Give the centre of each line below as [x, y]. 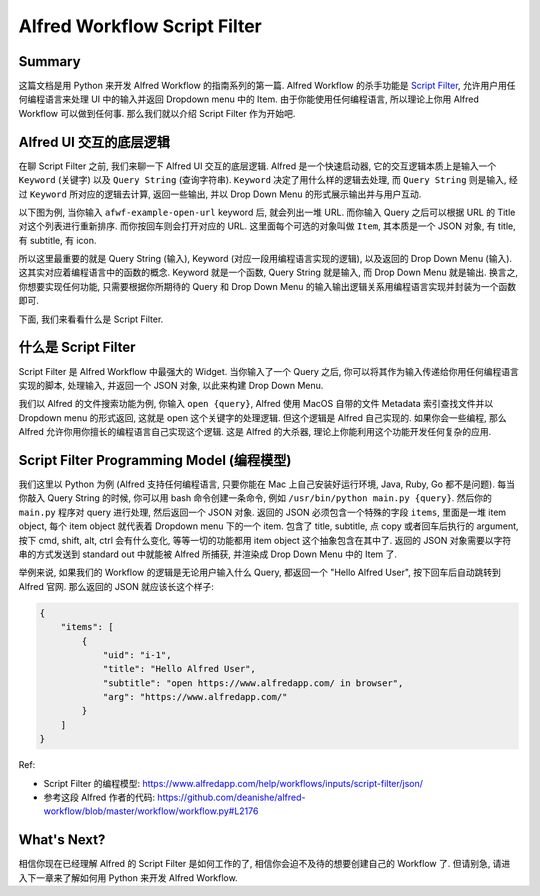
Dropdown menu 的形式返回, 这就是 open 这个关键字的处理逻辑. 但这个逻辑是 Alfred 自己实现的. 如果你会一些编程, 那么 [262, 417]
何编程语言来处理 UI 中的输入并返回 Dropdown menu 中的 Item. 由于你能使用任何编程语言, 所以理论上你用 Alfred [249, 99]
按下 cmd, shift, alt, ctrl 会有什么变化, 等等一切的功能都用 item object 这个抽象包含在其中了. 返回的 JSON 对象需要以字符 [265, 540]
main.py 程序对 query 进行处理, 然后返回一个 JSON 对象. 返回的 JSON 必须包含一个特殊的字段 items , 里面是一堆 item [262, 512]
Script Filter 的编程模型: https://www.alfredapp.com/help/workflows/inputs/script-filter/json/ [233, 783]
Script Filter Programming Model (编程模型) [155, 460]
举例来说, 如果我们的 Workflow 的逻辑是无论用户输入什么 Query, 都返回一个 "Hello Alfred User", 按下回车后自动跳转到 [260, 572]
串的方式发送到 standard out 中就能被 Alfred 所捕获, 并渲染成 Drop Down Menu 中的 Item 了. [208, 554]
